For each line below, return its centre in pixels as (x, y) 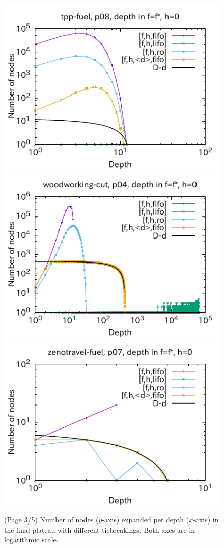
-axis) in (206, 520)
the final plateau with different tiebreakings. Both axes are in (100, 529)
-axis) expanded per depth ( (146, 520)
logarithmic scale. (31, 540)
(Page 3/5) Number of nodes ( (51, 520)
